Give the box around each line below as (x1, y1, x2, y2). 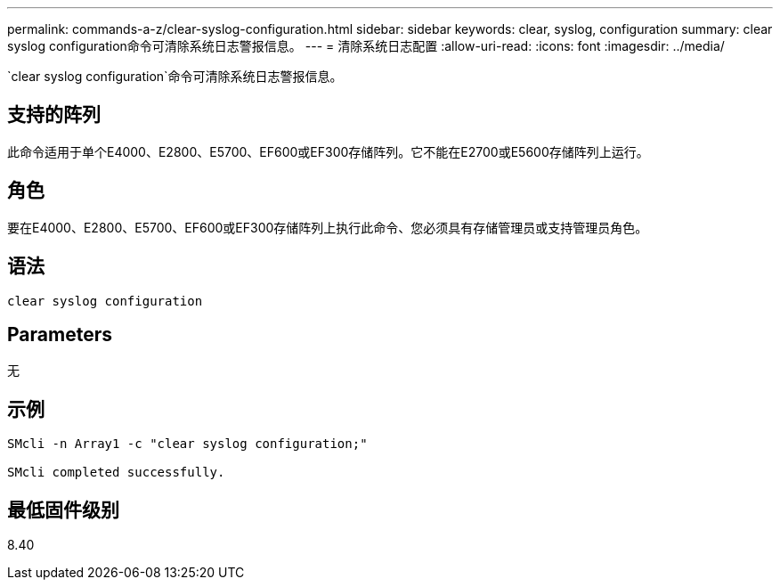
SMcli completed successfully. (7, 465, 225, 480)
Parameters (7, 322, 112, 346)
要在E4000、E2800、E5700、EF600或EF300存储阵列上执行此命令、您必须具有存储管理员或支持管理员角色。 (7, 219, 648, 235)
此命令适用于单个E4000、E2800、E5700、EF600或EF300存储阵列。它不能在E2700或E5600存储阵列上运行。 (7, 143, 649, 159)
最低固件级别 (7, 498, 119, 521)
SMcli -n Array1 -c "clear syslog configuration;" (7, 436, 368, 452)
